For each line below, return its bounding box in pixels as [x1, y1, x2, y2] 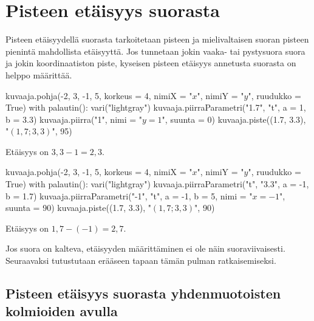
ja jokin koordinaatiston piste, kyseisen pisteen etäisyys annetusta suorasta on [5, 57, 296, 69]
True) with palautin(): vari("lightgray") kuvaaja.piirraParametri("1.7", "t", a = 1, [5, 101, 306, 114]
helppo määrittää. [5, 68, 72, 81]
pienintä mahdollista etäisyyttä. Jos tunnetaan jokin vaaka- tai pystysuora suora [5, 44, 305, 57]
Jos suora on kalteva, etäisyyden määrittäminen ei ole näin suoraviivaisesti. [5, 242, 285, 255]
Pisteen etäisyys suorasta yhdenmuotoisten [5, 284, 281, 303]
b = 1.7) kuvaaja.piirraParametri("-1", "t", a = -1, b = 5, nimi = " [5, 189, 253, 202]
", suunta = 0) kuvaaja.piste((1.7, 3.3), [162, 112, 306, 125]
